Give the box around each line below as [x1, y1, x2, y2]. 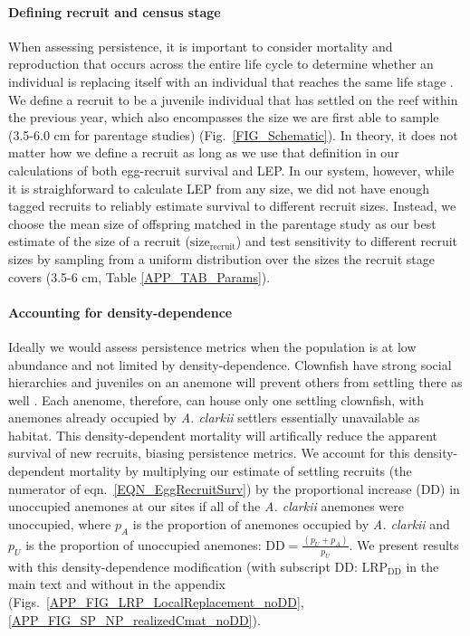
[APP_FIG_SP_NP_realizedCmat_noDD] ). [8, 610, 261, 629]
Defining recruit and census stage [8, 2, 221, 21]
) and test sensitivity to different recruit [235, 232, 458, 251]
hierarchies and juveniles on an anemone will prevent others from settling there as [8, 373, 463, 392]
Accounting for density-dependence [8, 302, 233, 321]
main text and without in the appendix [8, 574, 225, 593]
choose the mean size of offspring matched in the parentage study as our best [8, 214, 436, 233]
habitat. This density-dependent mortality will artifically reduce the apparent [8, 425, 438, 444]
